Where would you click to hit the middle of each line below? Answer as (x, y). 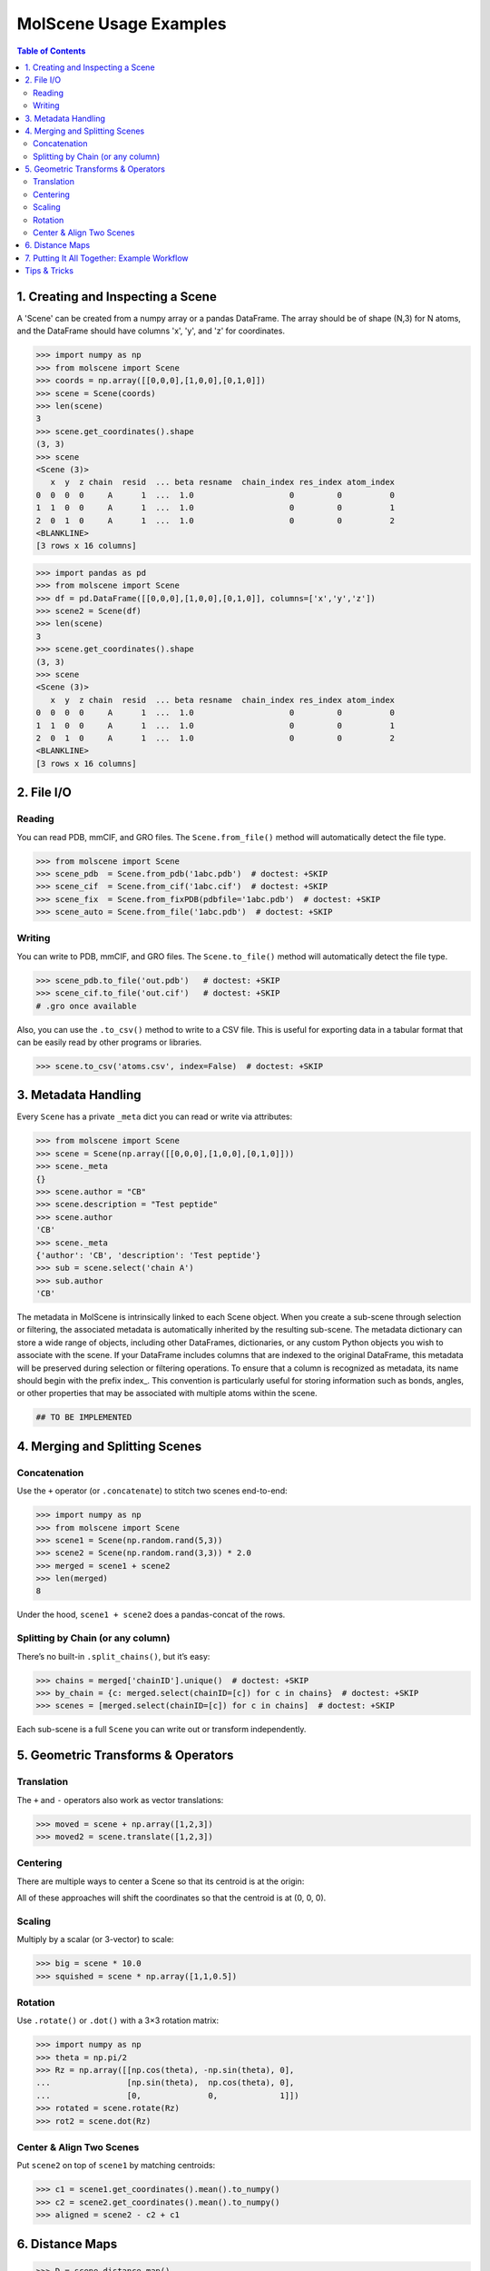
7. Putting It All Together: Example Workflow (107, 258)
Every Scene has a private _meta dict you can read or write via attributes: (155, 1116)
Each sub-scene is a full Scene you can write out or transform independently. (162, 1730)
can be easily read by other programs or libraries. (109, 1042)
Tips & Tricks (49, 271)
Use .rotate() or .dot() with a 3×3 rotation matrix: (118, 2020)
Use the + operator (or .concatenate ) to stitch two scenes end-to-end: (152, 1491)
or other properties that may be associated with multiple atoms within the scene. (167, 1393)
